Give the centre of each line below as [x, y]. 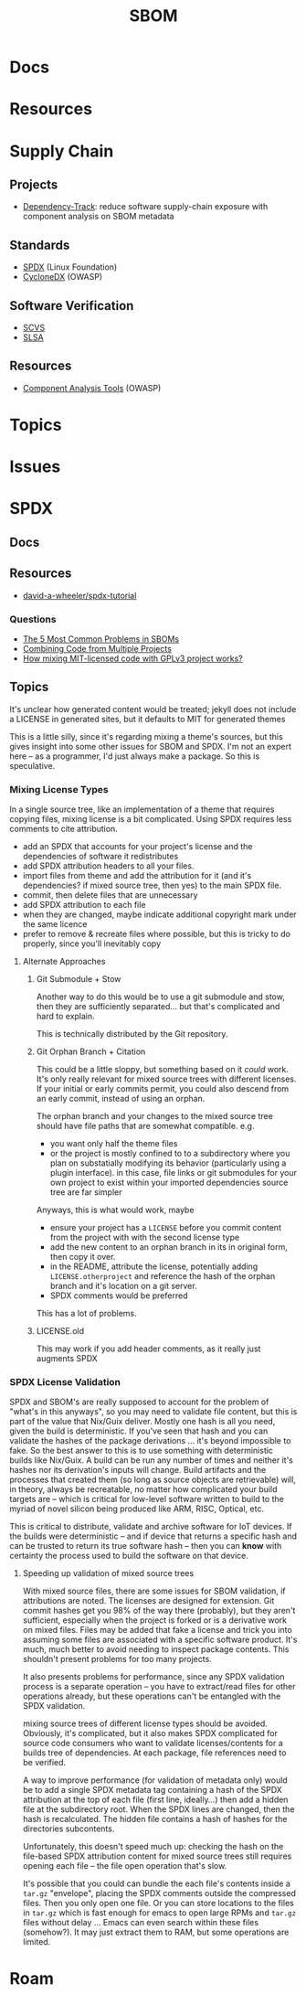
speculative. [32, 765]
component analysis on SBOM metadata [98, 217]
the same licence [55, 923]
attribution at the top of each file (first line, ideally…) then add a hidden [155, 1800]
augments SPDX [67, 1358]
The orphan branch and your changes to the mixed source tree [155, 1115]
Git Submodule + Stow [79, 978]
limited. [37, 1942]
